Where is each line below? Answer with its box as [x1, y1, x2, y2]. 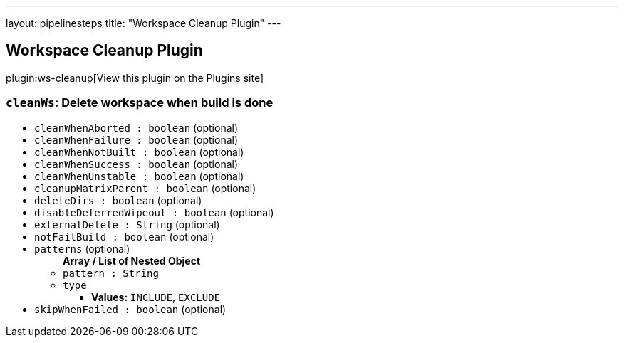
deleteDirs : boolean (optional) [34, 194, 202, 206]
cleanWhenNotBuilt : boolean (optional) [34, 145, 244, 158]
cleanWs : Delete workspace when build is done [6, 95, 274, 110]
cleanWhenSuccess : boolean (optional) [34, 157, 239, 170]
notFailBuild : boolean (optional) [34, 230, 214, 243]
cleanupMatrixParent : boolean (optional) [34, 181, 256, 194]
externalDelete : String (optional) [34, 218, 220, 231]
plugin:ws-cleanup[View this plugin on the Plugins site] [6, 71, 264, 84]
